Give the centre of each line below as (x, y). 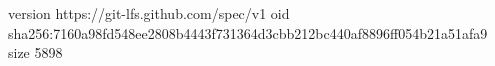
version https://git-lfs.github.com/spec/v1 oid (149, 13)
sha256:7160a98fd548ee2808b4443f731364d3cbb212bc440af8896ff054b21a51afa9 (248, 32)
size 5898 (35, 52)
